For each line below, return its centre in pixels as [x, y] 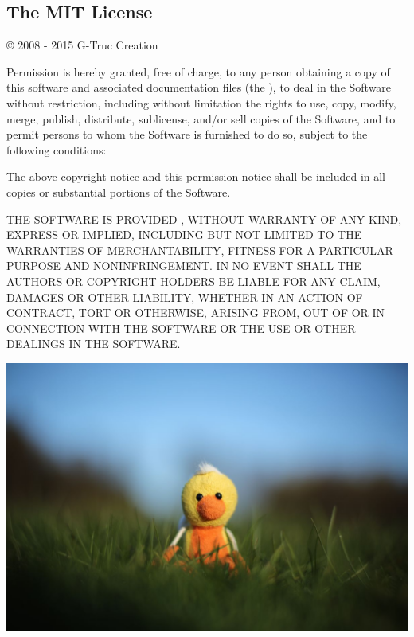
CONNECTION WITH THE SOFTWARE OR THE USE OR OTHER [181, 328]
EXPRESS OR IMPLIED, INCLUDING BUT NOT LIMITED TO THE [184, 234]
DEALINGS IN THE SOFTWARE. [94, 344]
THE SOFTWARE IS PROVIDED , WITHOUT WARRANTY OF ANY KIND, [204, 219]
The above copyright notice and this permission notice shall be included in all [196, 176]
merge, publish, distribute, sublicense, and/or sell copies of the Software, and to [201, 118]
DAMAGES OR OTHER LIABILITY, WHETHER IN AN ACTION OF [185, 297]
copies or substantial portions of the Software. [119, 191]
